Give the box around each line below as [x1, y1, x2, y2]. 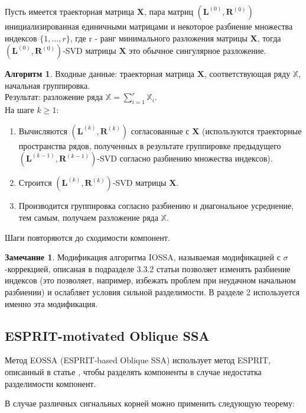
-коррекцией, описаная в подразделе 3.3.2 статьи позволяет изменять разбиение [5, 262, 291, 275]
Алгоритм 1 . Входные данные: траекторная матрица [5, 67, 194, 80]
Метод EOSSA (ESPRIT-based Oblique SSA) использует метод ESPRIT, [5, 354, 271, 366]
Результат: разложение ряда [5, 91, 103, 103]
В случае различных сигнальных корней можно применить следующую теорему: [5, 397, 295, 409]
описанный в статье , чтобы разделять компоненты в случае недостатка [5, 365, 262, 377]
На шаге [5, 104, 34, 116]
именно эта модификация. [5, 297, 98, 309]
